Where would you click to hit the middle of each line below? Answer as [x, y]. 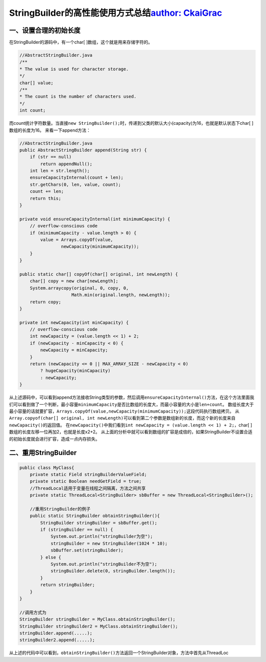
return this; [46, 198]
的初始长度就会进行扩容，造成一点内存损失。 [54, 439]
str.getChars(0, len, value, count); [75, 184]
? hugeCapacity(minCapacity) [75, 371]
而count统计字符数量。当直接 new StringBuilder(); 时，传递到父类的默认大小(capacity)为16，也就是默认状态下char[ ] [131, 123]
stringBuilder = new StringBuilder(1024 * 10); [109, 543]
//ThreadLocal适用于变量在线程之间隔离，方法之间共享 [88, 488]
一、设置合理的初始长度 [45, 30]
